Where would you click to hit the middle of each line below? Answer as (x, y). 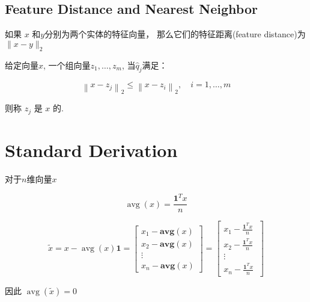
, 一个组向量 (67, 65)
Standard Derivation (91, 150)
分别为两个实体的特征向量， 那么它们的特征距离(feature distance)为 (175, 34)
